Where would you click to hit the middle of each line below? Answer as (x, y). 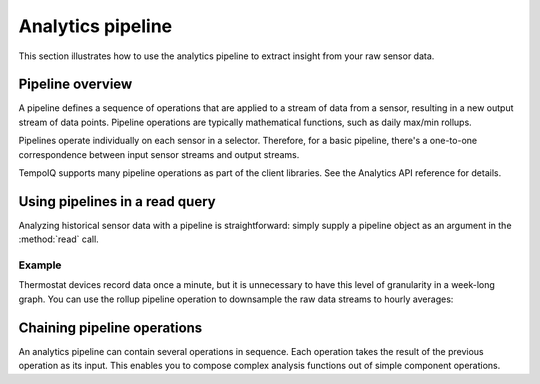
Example (40, 265)
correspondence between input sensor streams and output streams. (159, 154)
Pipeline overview (75, 84)
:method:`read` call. (58, 239)
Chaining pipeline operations (110, 327)
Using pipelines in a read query (117, 201)
